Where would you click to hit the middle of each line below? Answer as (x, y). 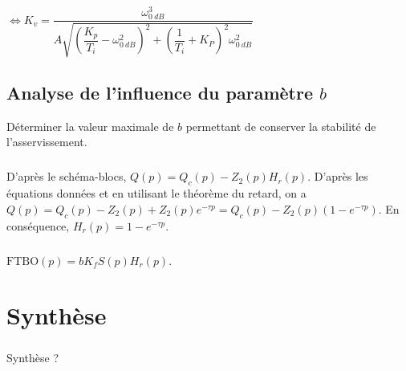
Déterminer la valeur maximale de (90, 126)
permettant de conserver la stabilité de (281, 126)
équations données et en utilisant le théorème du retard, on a (156, 193)
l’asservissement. (47, 142)
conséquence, (38, 225)
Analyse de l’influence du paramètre (160, 93)
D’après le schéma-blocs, (67, 176)
